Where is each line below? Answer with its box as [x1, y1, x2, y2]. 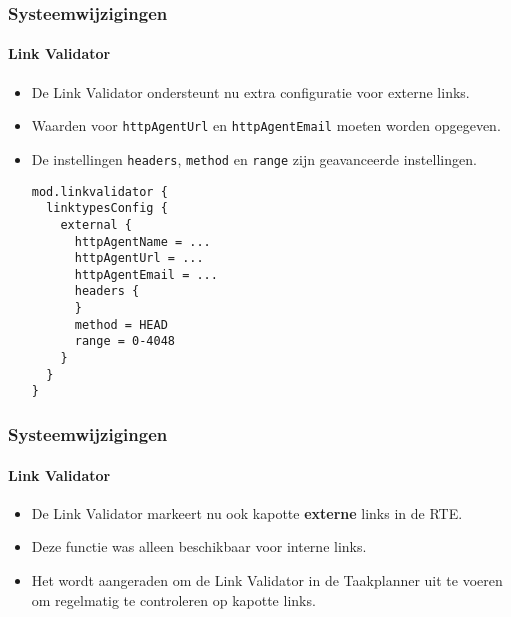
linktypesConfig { [46, 201, 168, 216]
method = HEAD [74, 317, 168, 332]
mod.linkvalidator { [31, 184, 168, 199]
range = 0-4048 [74, 334, 175, 349]
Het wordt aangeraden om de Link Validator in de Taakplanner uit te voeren [31, 569, 503, 590]
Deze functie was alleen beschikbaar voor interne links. [31, 536, 367, 557]
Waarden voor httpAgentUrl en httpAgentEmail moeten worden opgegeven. [31, 115, 501, 136]
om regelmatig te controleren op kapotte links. [31, 589, 316, 610]
